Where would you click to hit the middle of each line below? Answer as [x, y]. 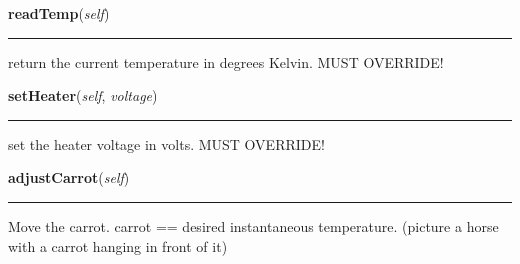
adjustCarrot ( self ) [69, 177]
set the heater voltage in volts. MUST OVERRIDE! [166, 143]
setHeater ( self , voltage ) [83, 95]
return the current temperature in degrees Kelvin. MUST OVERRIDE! [226, 61]
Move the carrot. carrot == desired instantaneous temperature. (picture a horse [253, 225]
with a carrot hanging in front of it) [118, 245]
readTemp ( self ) [59, 13]
